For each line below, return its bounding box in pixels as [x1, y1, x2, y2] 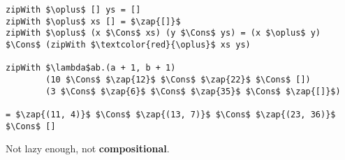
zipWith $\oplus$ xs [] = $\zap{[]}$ [6, 16, 181, 27]
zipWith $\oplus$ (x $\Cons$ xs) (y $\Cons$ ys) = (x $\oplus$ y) [6, 28, 321, 38]
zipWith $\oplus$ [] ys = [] [6, 5, 141, 15]
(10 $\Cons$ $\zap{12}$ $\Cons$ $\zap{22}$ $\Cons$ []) [45, 74, 311, 85]
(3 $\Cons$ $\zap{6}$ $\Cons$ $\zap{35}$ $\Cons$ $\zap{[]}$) [45, 86, 341, 96]
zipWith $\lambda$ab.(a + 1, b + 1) [6, 63, 176, 73]
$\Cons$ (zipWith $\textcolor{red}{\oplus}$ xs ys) [6, 39, 251, 50]
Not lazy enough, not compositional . [6, 141, 170, 156]
